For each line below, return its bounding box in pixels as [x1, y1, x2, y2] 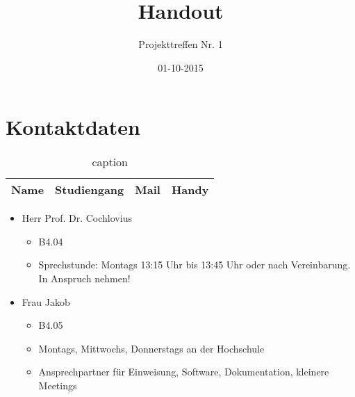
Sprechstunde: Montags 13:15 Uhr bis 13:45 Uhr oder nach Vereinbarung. [38, 257, 351, 272]
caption [92, 154, 128, 170]
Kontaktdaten [6, 113, 140, 141]
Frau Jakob [22, 294, 70, 309]
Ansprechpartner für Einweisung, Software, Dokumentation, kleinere [38, 364, 329, 379]
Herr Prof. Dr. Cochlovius [22, 211, 132, 225]
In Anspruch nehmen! [38, 271, 131, 286]
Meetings [38, 378, 77, 392]
